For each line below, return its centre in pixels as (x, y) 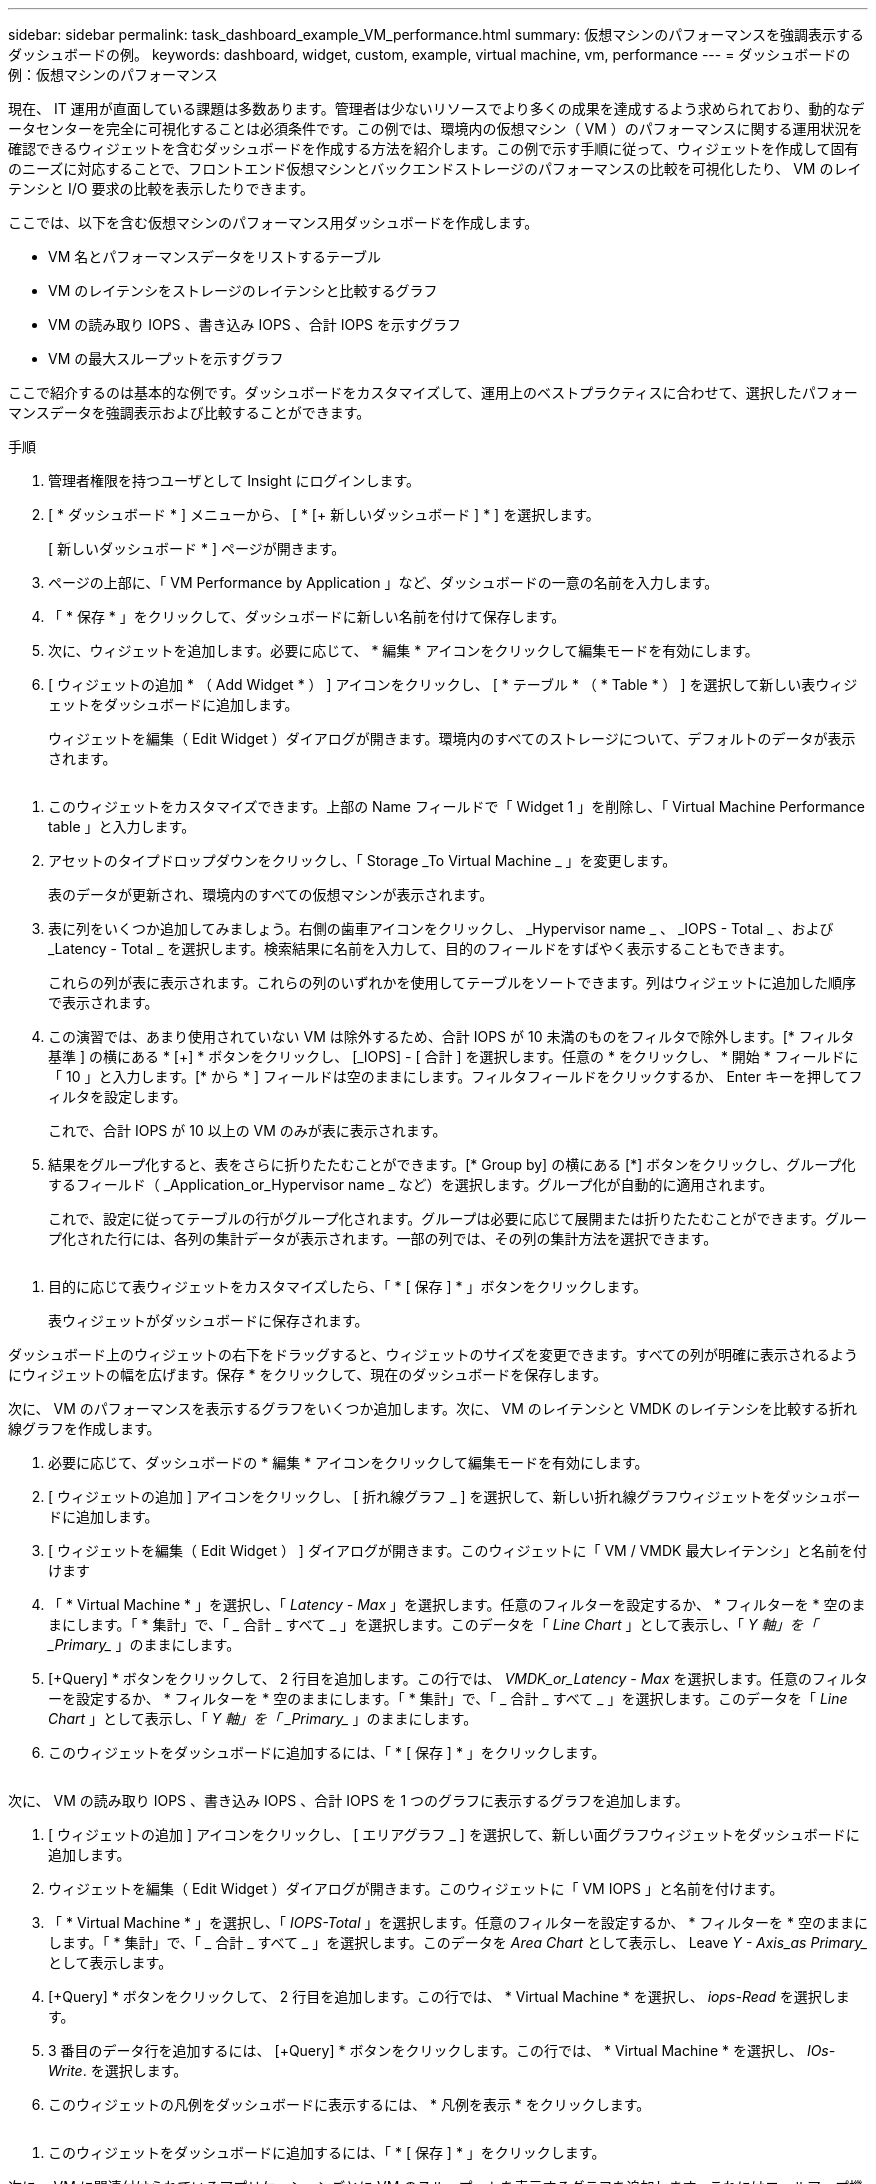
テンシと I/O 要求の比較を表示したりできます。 (161, 188)
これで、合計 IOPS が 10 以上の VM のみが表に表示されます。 (247, 1130)
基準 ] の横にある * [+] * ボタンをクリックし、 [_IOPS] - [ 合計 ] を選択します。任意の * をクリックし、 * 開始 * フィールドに (453, 1056)
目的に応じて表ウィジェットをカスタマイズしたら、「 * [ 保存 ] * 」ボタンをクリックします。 (348, 1286)
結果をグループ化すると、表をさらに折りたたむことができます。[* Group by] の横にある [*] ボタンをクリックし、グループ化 (452, 1164)
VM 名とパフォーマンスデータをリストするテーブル (215, 256)
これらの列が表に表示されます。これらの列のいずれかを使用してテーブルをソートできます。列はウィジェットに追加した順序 (452, 982)
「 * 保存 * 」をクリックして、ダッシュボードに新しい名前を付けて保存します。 (307, 616)
